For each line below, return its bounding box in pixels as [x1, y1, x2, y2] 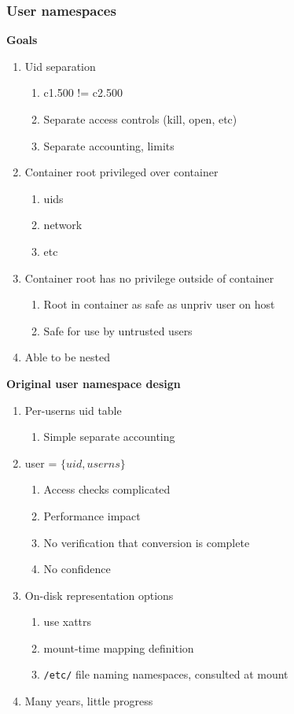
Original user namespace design [6, 375, 181, 391]
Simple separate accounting [43, 428, 175, 445]
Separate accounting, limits [43, 137, 175, 154]
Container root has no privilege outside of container [24, 269, 274, 286]
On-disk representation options [24, 586, 174, 603]
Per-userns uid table [24, 401, 122, 418]
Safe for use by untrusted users [43, 322, 193, 339]
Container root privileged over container [24, 164, 219, 180]
